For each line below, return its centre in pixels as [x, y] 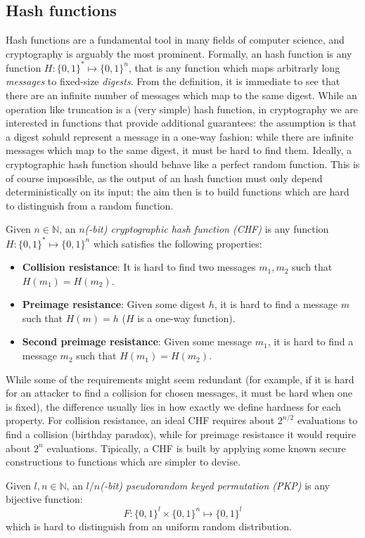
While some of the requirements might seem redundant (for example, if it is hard [180, 379]
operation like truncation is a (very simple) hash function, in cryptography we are [182, 109]
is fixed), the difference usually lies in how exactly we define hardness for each [173, 406]
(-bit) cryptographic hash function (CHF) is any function [207, 229]
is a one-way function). [186, 318]
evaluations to [327, 420]
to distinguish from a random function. [90, 205]
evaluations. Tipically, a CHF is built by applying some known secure [196, 448]
